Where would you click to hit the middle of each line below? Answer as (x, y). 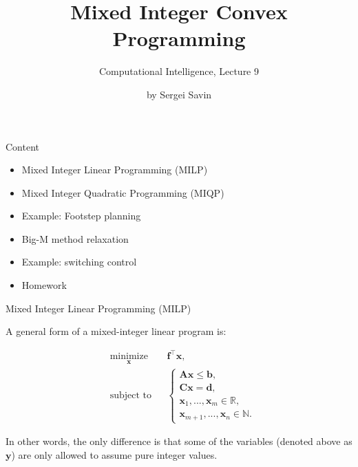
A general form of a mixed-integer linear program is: (116, 331)
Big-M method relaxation (75, 238)
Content (22, 146)
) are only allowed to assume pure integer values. (114, 454)
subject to (130, 395)
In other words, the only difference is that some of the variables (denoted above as (179, 441)
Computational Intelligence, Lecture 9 (179, 71)
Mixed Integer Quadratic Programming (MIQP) (123, 192)
